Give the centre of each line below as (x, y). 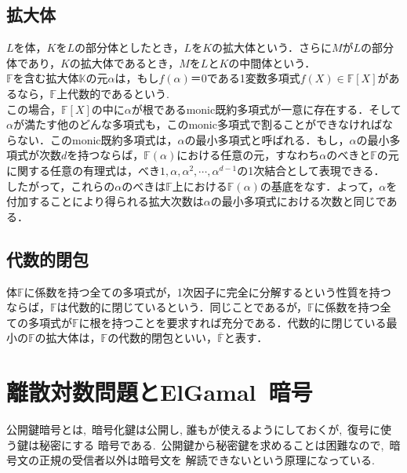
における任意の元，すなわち (248, 155)
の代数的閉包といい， (163, 338)
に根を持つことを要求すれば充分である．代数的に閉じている (233, 322)
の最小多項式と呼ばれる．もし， (267, 139)
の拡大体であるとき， (124, 62)
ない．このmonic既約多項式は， (97, 139)
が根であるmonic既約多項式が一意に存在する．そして (266, 109)
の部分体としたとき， (129, 47)
